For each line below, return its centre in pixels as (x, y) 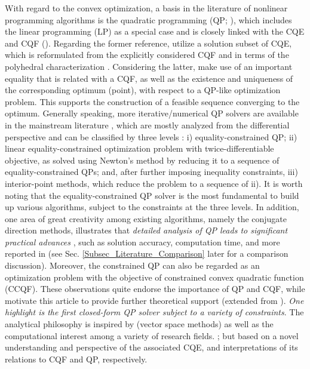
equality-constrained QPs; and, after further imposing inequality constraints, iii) (151, 172)
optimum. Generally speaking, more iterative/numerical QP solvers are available (152, 113)
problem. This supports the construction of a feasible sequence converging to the (152, 101)
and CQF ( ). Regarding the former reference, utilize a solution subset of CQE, (148, 43)
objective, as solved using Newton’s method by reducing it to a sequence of (142, 160)
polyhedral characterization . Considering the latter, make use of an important (149, 66)
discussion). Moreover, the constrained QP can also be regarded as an (132, 265)
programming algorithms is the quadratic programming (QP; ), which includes (148, 19)
